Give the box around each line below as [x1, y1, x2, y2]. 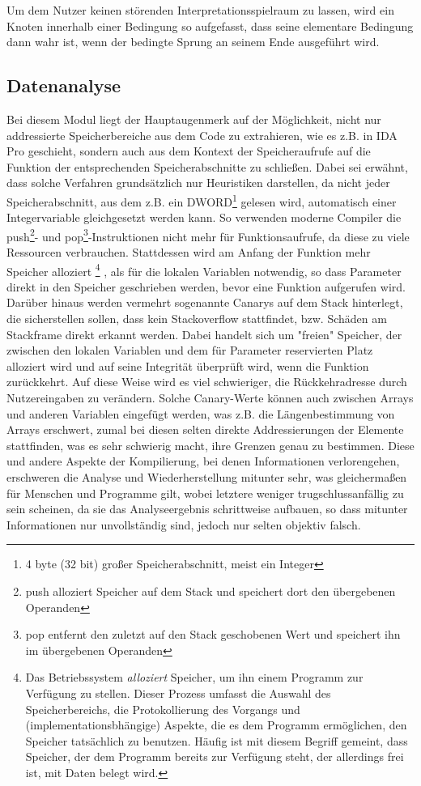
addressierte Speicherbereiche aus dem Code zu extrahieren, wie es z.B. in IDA [6, 126, 398, 143]
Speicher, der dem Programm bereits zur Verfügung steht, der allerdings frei [25, 748, 404, 765]
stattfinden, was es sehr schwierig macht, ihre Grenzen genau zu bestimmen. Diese [6, 436, 415, 453]
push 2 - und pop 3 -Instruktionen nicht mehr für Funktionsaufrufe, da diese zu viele [6, 225, 410, 244]
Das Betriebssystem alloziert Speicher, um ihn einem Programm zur [25, 669, 364, 686]
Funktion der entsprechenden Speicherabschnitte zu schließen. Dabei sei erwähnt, [6, 158, 408, 175]
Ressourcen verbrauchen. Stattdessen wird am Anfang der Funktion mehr [6, 244, 371, 261]
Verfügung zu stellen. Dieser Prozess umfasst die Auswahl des [25, 684, 331, 701]
